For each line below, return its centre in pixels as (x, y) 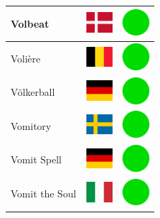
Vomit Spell (36, 159)
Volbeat (30, 23)
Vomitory (31, 125)
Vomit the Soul (44, 194)
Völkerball (33, 92)
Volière (26, 58)
